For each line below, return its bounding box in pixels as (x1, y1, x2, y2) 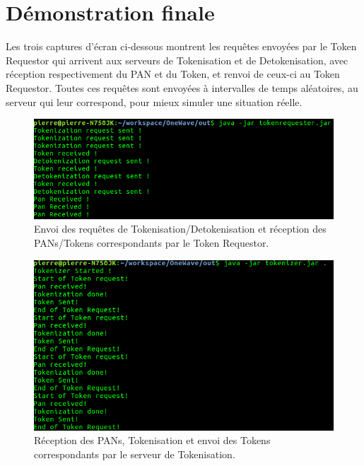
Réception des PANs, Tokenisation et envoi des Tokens (34, 433, 271, 448)
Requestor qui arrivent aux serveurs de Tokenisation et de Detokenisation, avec (6, 52, 348, 67)
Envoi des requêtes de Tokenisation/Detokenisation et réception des (34, 221, 327, 236)
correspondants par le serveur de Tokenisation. (34, 447, 235, 462)
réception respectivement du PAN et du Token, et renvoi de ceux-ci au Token (6, 66, 340, 81)
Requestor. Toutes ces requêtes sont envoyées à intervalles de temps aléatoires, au (6, 80, 358, 95)
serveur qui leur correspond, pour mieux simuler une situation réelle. (6, 94, 303, 109)
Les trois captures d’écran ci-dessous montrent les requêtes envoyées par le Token (6, 39, 357, 54)
